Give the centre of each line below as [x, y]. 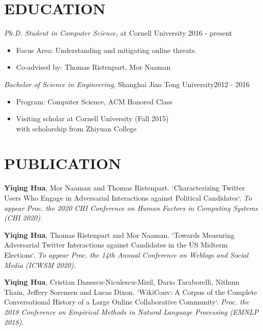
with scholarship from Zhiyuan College [76, 128]
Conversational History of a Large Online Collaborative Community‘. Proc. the [127, 302]
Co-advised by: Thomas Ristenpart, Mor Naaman [93, 67]
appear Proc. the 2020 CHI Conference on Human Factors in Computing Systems [131, 208]
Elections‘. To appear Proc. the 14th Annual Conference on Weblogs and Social [126, 254]
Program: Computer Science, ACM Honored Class [94, 101]
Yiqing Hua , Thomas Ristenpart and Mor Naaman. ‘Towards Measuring [119, 235]
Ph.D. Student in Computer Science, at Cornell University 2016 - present [118, 33]
